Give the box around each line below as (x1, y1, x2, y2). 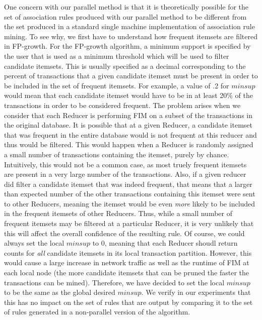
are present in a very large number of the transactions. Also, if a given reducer (4, 169, 246, 179)
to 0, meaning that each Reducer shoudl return (92, 238, 238, 248)
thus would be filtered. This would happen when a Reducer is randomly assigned (4, 139, 253, 150)
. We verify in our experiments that (141, 287, 251, 297)
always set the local (4, 238, 64, 248)
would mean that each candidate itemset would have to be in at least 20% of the (4, 90, 253, 100)
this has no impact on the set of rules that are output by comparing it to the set (4, 296, 253, 307)
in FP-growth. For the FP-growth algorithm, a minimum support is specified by (4, 41, 251, 51)
